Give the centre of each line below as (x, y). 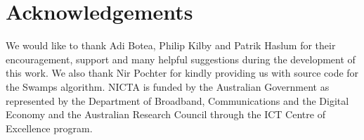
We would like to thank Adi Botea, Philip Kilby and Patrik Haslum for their (171, 45)
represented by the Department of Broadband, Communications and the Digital (177, 100)
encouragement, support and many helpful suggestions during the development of (181, 59)
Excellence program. (49, 128)
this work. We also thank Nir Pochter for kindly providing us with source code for (182, 73)
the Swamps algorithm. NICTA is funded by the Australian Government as (168, 86)
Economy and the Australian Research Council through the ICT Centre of (165, 114)
